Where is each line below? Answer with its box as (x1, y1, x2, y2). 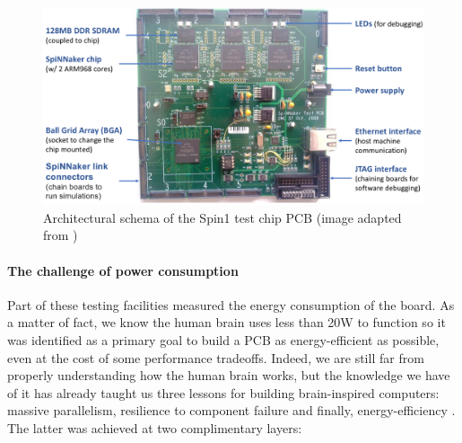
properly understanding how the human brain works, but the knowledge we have (7, 366, 450, 385)
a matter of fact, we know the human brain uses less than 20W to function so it (7, 313, 446, 332)
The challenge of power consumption (7, 261, 239, 279)
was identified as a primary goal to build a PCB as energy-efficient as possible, (7, 331, 440, 350)
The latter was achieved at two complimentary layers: (7, 419, 302, 438)
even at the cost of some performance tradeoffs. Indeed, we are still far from (7, 348, 424, 367)
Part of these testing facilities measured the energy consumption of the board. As (7, 295, 455, 314)
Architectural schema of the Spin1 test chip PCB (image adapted (43, 208, 402, 226)
